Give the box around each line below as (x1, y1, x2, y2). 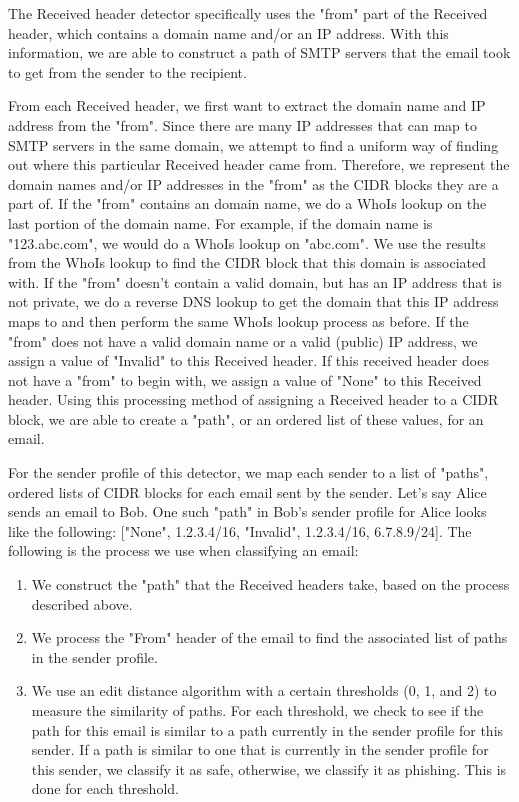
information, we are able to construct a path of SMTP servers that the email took (8, 42, 511, 63)
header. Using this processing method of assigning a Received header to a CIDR (8, 389, 499, 410)
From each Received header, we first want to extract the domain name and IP (8, 95, 486, 116)
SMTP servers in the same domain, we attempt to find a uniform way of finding (8, 134, 499, 155)
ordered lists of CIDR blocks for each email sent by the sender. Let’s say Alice (8, 481, 487, 502)
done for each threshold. (31, 778, 179, 799)
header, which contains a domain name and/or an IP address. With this (8, 22, 449, 43)
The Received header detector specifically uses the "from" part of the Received (8, 3, 488, 23)
